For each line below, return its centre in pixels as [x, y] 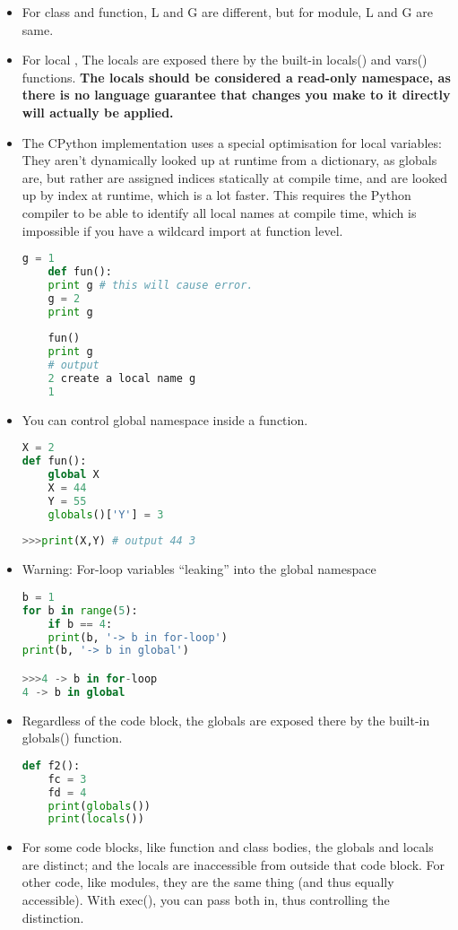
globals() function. [72, 738]
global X [73, 475]
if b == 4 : [80, 624]
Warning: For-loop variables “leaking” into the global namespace [199, 569]
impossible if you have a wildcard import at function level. [182, 230]
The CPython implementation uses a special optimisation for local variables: [232, 142]
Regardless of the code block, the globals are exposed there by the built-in [226, 720]
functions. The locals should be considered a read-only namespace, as [236, 77]
